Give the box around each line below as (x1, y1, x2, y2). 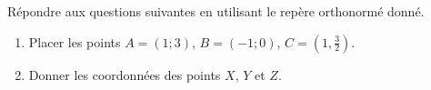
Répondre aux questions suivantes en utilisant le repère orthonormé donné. (7, 2, 425, 20)
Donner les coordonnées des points (28, 65, 221, 84)
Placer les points (28, 32, 121, 51)
